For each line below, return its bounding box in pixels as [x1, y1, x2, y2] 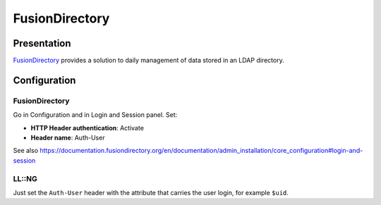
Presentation [13, 37, 71, 49]
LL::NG [13, 173, 38, 183]
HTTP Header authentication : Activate [30, 123, 145, 132]
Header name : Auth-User [30, 134, 105, 142]
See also [13, 147, 39, 155]
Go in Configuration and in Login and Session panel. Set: [13, 111, 178, 119]
